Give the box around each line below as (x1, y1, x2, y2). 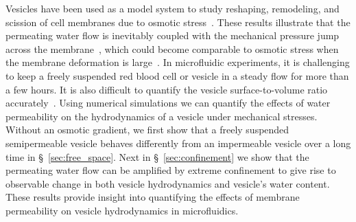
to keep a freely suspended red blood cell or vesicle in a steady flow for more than (5, 68, 349, 82)
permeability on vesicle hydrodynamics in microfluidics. (5, 203, 239, 217)
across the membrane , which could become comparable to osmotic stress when (5, 41, 339, 56)
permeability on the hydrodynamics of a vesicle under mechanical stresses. (5, 109, 318, 123)
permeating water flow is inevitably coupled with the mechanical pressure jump (5, 28, 340, 43)
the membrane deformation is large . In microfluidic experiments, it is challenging (5, 55, 350, 69)
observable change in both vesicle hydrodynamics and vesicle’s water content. (5, 176, 330, 190)
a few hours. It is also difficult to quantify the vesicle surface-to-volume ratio (5, 82, 328, 96)
